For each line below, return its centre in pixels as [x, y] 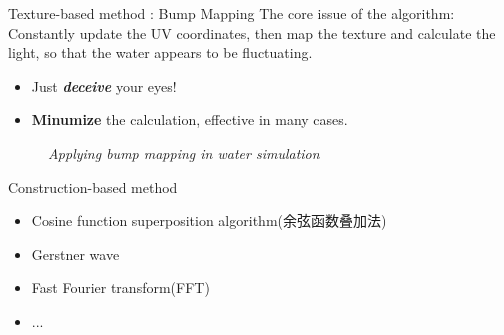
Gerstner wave [75, 253]
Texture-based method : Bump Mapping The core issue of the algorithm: [231, 13]
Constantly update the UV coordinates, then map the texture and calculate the [252, 32]
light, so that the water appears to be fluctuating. [160, 52]
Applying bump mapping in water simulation [184, 152]
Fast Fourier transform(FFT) [120, 287]
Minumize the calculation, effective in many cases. [189, 119]
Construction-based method [93, 186]
